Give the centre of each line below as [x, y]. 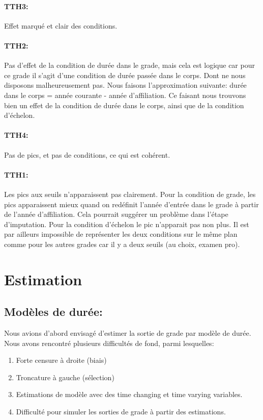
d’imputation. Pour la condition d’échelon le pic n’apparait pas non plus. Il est [127, 224]
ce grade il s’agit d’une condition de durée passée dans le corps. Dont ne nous [125, 75]
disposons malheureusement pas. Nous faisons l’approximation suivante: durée [125, 85]
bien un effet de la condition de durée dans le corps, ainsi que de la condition [124, 105]
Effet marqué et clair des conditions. [61, 25]
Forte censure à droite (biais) [61, 360]
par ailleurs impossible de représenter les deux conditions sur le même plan [121, 234]
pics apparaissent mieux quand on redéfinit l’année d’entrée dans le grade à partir [131, 204]
